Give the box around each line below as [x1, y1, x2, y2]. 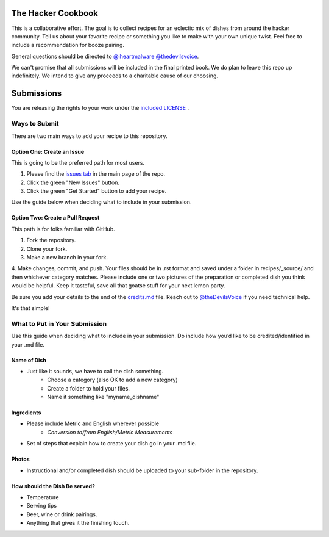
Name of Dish [11, 356, 47, 364]
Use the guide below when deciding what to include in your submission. [11, 198, 192, 206]
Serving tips [26, 502, 57, 510]
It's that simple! [11, 304, 50, 311]
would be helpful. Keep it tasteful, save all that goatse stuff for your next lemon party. [11, 282, 225, 289]
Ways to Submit [11, 120, 59, 128]
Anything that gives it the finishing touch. [26, 519, 130, 527]
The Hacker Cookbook [11, 8, 99, 18]
